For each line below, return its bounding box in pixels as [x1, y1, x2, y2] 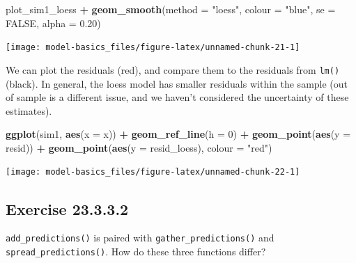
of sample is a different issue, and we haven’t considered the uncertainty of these [6, 90, 349, 104]
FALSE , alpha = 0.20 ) [6, 15, 101, 30]
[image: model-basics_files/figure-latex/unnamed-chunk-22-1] [6, 167, 300, 177]
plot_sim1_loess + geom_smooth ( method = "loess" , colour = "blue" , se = [6, 2, 336, 16]
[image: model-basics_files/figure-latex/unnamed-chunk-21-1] [6, 42, 300, 53]
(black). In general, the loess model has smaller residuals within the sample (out [6, 76, 348, 90]
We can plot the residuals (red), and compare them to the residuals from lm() [6, 62, 340, 77]
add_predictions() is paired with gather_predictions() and [6, 230, 274, 245]
